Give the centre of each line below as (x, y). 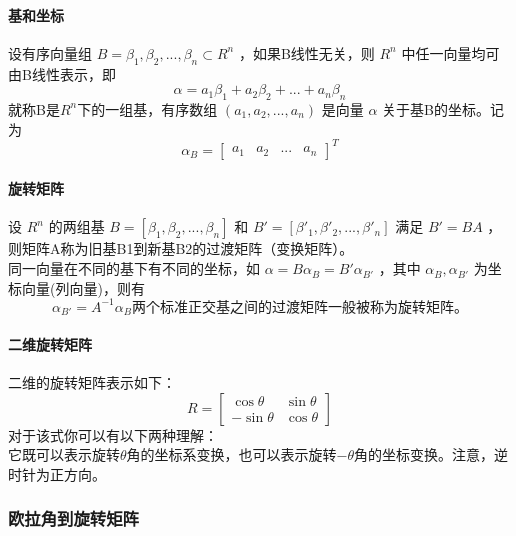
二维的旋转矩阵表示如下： (92, 382)
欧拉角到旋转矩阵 (73, 518)
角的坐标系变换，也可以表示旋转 (231, 454)
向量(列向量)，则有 (83, 287)
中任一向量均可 (450, 52)
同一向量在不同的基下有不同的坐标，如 (134, 268)
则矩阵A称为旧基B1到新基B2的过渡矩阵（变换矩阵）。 (181, 248)
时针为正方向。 (57, 473)
